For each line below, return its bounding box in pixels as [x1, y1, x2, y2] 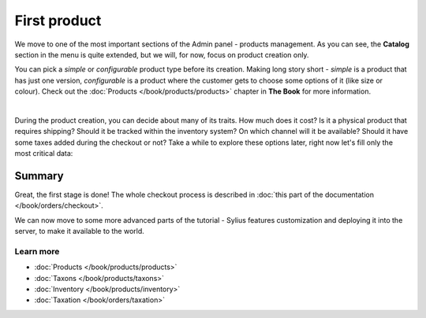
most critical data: [14, 149, 73, 158]
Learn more [14, 246, 60, 257]
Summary [14, 169, 64, 183]
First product [14, 12, 102, 29]
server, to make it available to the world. [14, 227, 145, 236]
